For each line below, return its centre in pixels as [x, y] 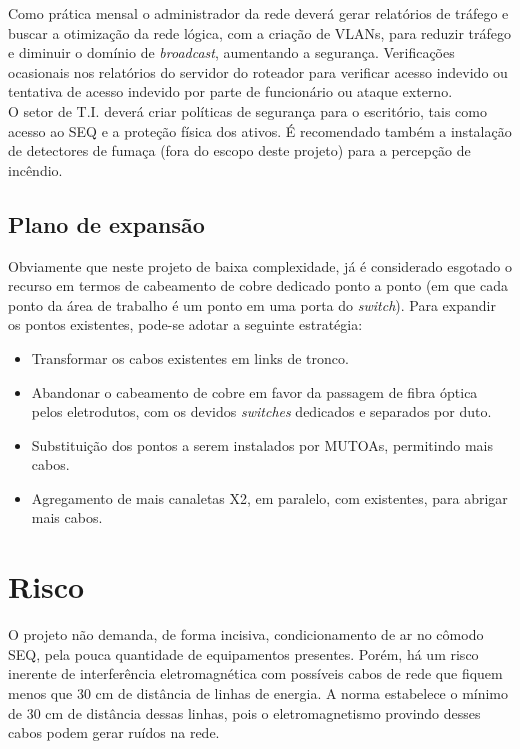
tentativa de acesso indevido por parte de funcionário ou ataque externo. [230, 91]
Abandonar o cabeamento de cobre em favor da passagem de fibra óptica [254, 391]
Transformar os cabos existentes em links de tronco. [190, 357]
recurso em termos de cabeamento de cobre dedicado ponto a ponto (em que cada [258, 285]
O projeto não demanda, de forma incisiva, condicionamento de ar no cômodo [246, 634]
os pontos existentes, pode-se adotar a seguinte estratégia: [185, 324]
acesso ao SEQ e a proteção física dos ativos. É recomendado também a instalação [260, 130]
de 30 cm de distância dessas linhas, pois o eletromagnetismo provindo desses [244, 712]
